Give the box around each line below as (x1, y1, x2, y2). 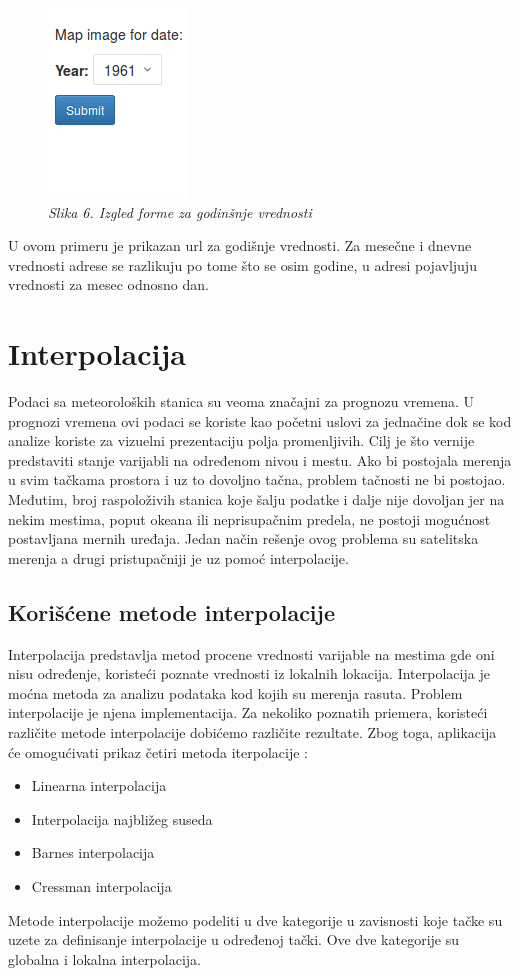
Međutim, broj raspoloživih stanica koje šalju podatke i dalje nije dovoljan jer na (8, 489, 505, 510)
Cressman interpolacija (31, 875, 172, 896)
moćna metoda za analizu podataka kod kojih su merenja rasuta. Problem (8, 682, 463, 703)
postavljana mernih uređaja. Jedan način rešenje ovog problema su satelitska (8, 528, 479, 549)
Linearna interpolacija (31, 775, 167, 796)
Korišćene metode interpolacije (8, 596, 336, 627)
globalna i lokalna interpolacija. (8, 948, 201, 969)
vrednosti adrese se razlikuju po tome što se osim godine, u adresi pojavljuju (8, 254, 477, 275)
